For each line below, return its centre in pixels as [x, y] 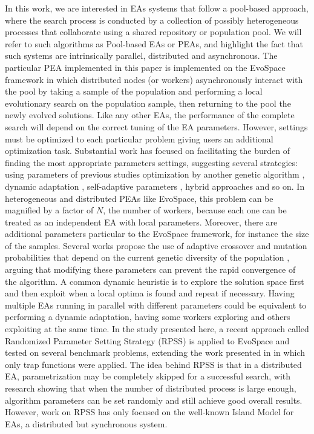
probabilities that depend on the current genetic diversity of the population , [147, 257]
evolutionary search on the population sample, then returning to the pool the [148, 103]
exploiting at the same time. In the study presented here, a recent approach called [157, 329]
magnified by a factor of [49, 210]
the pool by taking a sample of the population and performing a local [134, 91]
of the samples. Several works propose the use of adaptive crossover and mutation [156, 245]
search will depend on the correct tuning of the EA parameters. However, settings [156, 126]
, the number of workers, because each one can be [195, 210]
